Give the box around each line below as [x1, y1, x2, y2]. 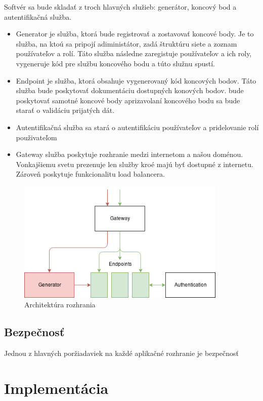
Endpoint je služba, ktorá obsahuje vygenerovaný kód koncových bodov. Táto [16, 75, 256, 86]
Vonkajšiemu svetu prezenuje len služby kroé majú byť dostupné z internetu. [16, 158, 253, 169]
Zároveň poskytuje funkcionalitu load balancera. [16, 169, 165, 179]
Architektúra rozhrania [24, 299, 96, 310]
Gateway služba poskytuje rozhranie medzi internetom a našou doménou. [16, 149, 243, 159]
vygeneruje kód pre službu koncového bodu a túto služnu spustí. [16, 58, 215, 68]
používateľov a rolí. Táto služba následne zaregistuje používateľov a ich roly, [16, 48, 252, 59]
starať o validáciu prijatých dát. [16, 105, 115, 115]
